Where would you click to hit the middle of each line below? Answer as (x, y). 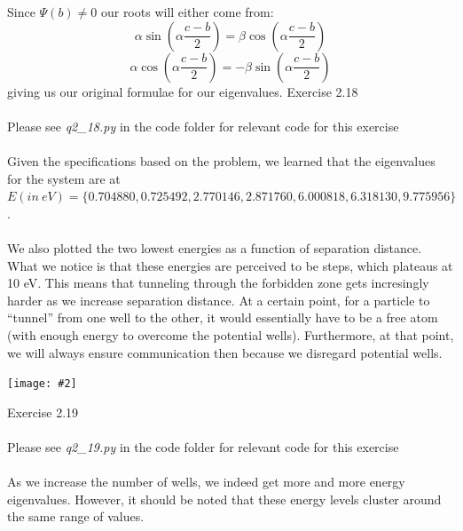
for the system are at (64, 178)
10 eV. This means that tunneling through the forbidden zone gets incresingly (218, 283)
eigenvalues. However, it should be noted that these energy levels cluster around (224, 499)
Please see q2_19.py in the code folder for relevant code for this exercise (203, 446)
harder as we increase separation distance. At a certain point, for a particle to (219, 300)
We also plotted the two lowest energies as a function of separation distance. (215, 247)
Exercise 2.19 (43, 412)
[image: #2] (42, 384)
